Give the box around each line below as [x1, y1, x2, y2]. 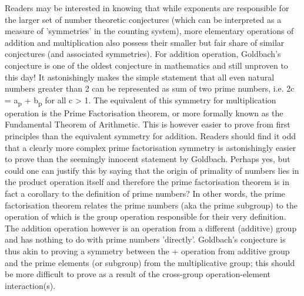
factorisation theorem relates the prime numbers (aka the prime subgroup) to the [5, 199, 298, 211]
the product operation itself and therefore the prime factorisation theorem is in [5, 176, 289, 188]
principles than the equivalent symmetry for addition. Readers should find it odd [5, 130, 296, 142]
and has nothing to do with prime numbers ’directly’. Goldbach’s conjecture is [5, 233, 286, 245]
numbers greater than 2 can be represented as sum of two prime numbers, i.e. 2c [5, 82, 295, 95]
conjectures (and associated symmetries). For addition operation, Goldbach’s [5, 48, 281, 60]
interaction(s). [5, 279, 56, 291]
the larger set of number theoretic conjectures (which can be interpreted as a [5, 13, 282, 25]
